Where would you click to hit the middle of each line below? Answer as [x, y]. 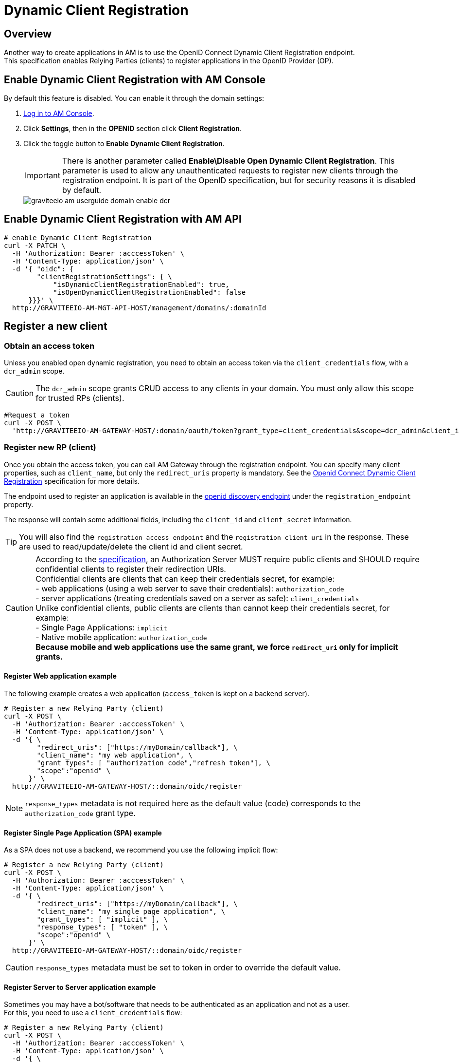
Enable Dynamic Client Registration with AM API [123, 219]
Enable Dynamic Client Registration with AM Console [135, 79]
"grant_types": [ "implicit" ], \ [102, 920]
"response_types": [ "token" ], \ [102, 927]
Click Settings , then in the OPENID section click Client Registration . [133, 129]
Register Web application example [60, 676]
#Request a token [37, 415]
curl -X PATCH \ [35, 245]
